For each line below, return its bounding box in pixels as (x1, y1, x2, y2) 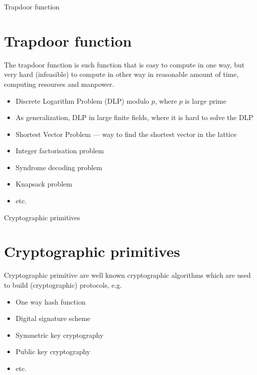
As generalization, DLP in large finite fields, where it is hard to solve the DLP (15, 112, 254, 123)
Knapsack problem (15, 179, 72, 189)
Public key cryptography (15, 346, 91, 357)
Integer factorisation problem (15, 145, 104, 156)
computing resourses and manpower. (4, 78, 114, 89)
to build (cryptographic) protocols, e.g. (4, 279, 122, 290)
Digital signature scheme (15, 313, 91, 323)
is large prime (185, 95, 226, 106)
